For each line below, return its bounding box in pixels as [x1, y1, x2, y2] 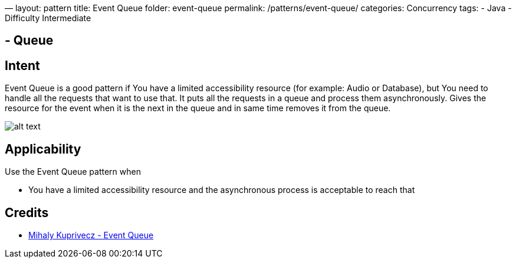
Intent [5, 58, 40, 73]
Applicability [5, 141, 81, 157]
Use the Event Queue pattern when [5, 167, 141, 177]
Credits [5, 205, 49, 220]
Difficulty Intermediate [5, 13, 91, 23]
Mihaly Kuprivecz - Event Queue [28, 229, 154, 240]
